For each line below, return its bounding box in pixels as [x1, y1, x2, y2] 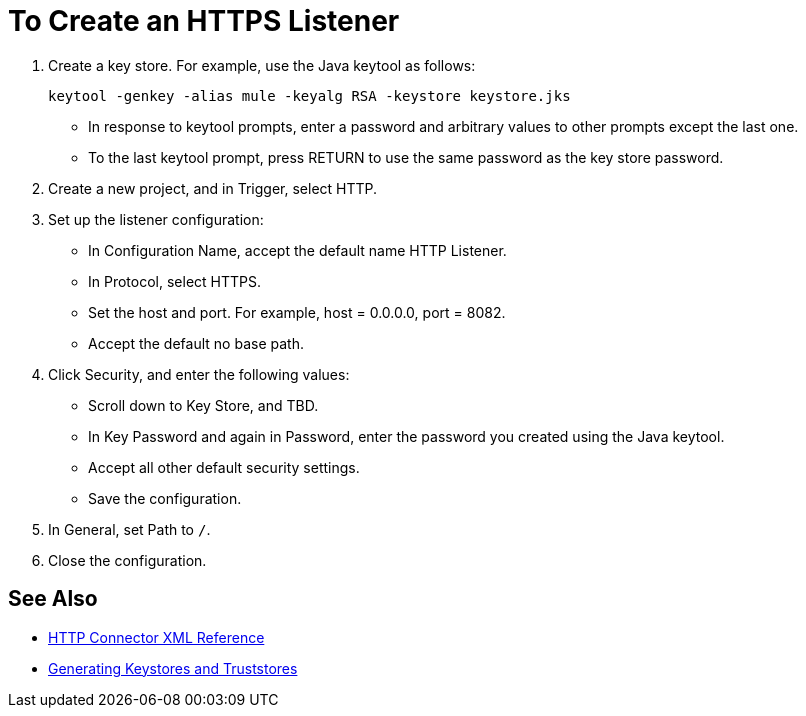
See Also [8, 586, 98, 612]
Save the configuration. [88, 489, 242, 507]
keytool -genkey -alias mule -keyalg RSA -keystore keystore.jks [48, 87, 571, 104]
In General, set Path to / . [48, 520, 211, 538]
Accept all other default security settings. [88, 458, 360, 476]
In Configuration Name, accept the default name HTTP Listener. [88, 241, 507, 259]
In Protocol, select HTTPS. [88, 272, 261, 290]
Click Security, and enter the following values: [48, 365, 350, 383]
